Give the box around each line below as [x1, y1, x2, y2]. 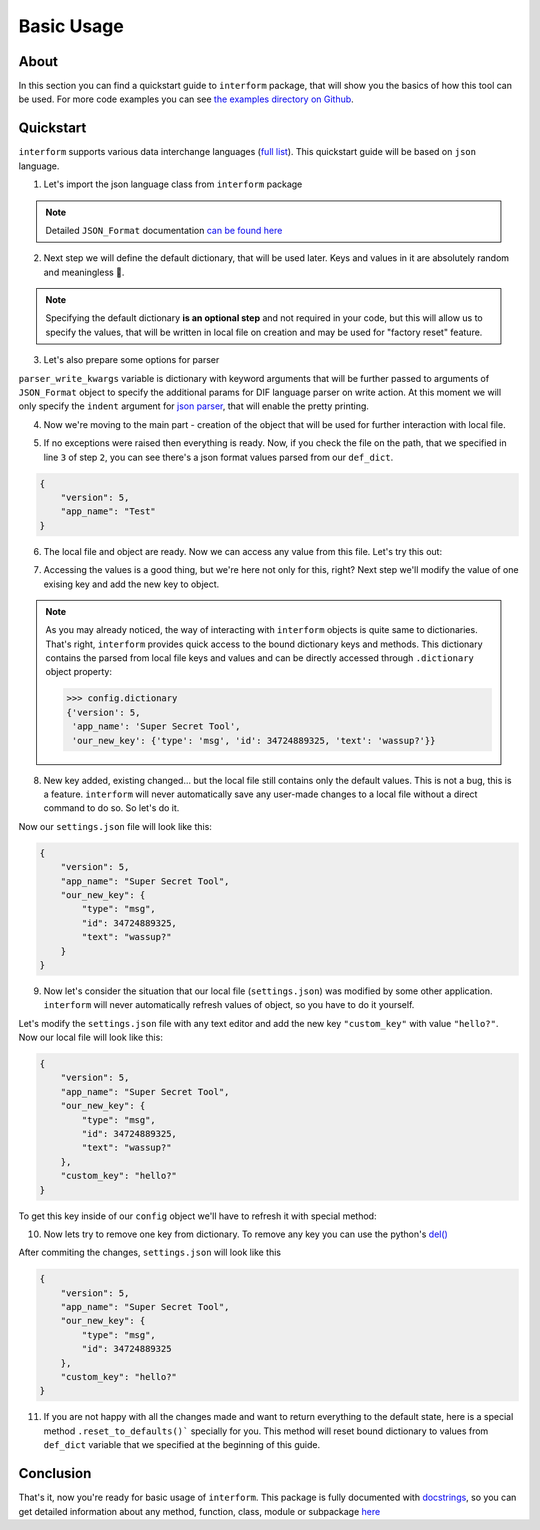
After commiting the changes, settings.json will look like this [18, 1246, 282, 1259]
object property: [45, 666, 113, 678]
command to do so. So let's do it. [43, 802, 180, 814]
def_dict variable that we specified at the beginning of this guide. [43, 1439, 320, 1451]
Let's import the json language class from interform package [43, 178, 303, 190]
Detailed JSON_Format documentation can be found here [45, 224, 283, 236]
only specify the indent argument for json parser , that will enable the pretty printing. [18, 400, 370, 412]
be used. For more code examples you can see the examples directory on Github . [18, 93, 354, 105]
